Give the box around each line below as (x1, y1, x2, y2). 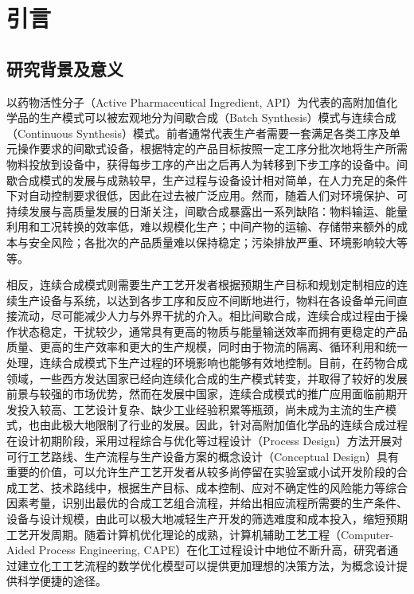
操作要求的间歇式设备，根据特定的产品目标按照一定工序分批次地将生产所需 (17, 140, 408, 157)
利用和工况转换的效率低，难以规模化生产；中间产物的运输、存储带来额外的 (6, 218, 396, 235)
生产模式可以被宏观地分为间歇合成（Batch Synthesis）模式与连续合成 (39, 109, 396, 126)
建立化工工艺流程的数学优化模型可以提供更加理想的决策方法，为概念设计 (17, 557, 396, 573)
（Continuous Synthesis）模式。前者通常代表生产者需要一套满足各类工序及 (6, 124, 389, 141)
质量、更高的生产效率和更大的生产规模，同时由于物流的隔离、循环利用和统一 (6, 338, 408, 355)
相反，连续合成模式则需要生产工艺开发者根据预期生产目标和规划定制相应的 (6, 276, 396, 293)
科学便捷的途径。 (17, 573, 107, 589)
